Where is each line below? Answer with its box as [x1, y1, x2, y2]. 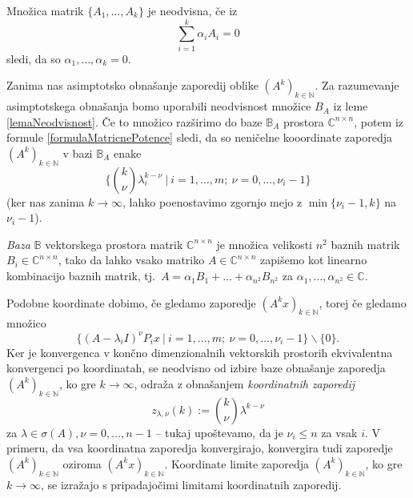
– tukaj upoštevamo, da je [155, 424, 283, 440]
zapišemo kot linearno [260, 251, 367, 268]
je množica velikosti [216, 235, 313, 252]
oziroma [62, 455, 102, 472]
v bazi [62, 144, 93, 161]
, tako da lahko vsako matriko [58, 251, 205, 268]
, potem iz [354, 113, 404, 130]
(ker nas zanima [6, 193, 85, 210]
